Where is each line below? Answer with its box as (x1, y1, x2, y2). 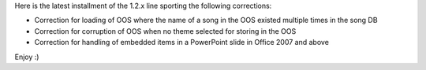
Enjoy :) (14, 52, 39, 61)
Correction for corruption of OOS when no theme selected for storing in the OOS (34, 26, 297, 35)
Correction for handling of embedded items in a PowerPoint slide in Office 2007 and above (34, 38, 329, 47)
